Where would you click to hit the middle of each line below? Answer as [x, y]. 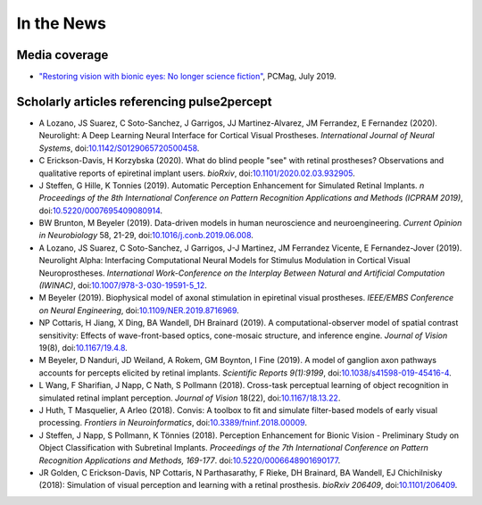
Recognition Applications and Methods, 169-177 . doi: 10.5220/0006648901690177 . [190, 460]
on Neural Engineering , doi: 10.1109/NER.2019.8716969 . [139, 310]
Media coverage [62, 55]
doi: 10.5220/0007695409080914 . [101, 211]
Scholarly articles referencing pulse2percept [144, 101]
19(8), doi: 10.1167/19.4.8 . [83, 348]
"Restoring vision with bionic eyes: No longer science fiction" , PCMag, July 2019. [187, 77]
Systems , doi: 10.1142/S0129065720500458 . [119, 148]
